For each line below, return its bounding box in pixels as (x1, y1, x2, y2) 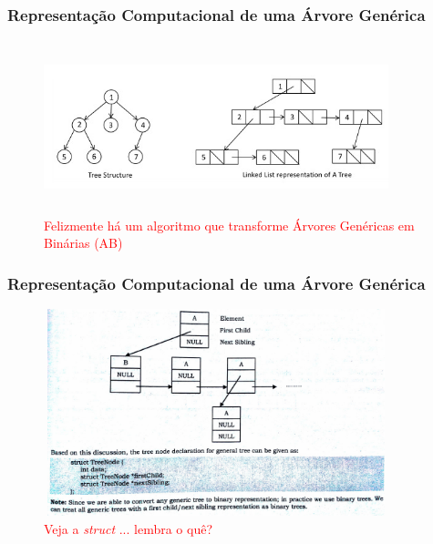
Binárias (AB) (44, 233, 123, 252)
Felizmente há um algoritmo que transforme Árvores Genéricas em (44, 215, 415, 234)
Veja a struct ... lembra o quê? (44, 518, 213, 538)
